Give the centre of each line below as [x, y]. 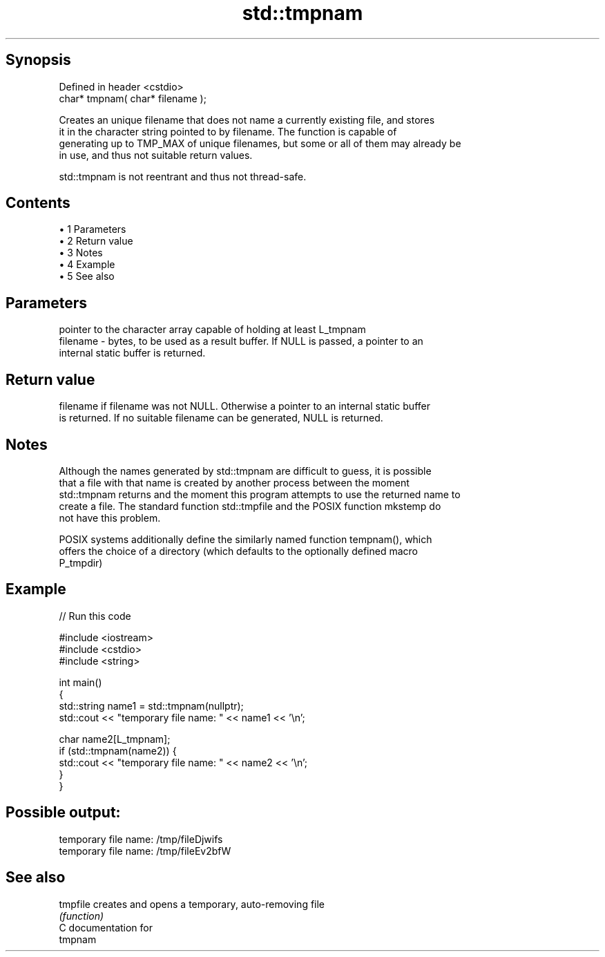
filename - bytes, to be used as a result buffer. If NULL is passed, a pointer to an [241, 341]
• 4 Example [87, 265]
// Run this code [95, 616]
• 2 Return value [96, 241]
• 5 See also [87, 276]
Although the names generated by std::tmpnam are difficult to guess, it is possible [245, 471]
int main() [80, 682]
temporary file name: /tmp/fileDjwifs [141, 839]
